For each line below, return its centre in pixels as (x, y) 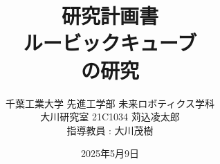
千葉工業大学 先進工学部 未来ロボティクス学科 (110, 103)
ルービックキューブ (110, 43)
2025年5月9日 (110, 153)
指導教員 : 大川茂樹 (110, 130)
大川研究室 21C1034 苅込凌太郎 (110, 117)
